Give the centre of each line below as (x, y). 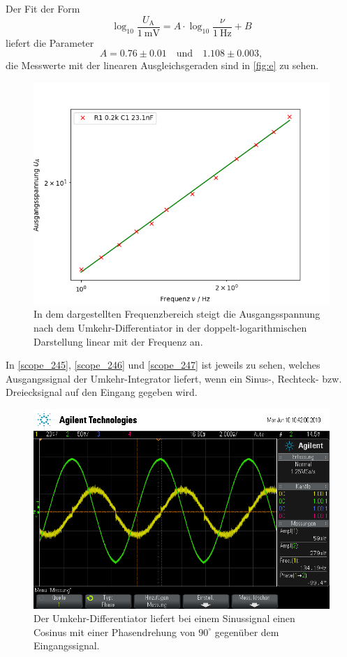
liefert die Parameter (50, 42)
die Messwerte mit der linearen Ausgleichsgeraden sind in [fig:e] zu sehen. (162, 65)
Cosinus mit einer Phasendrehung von (115, 632)
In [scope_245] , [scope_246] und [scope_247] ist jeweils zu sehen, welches (163, 365)
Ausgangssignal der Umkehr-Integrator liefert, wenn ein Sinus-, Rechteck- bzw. (174, 378)
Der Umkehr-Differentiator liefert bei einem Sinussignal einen (164, 618)
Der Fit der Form (43, 8)
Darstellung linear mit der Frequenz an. (118, 341)
